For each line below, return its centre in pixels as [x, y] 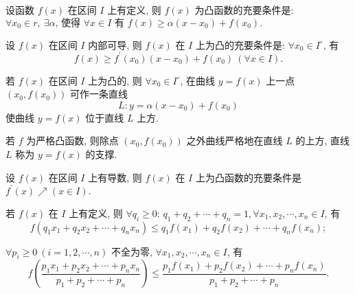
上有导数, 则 [115, 177]
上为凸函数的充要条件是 [248, 177]
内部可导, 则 [115, 44]
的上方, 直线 [322, 140]
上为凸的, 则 [115, 80]
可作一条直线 [99, 94]
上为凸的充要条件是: [240, 44]
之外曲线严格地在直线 [234, 140]
